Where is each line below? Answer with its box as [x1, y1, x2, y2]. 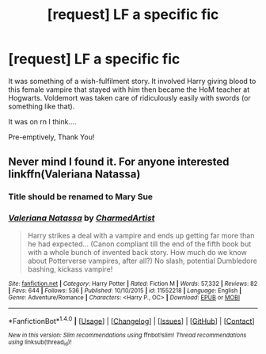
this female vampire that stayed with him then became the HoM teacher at [8, 85, 250, 94]
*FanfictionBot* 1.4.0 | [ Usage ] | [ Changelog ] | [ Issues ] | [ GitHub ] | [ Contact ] [8, 314, 255, 325]
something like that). [8, 101, 75, 111]
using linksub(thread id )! [8, 338, 72, 348]
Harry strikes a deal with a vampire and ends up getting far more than [27, 230, 255, 240]
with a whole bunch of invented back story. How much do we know [27, 247, 247, 257]
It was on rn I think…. [8, 116, 77, 126]
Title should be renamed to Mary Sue [8, 192, 153, 203]
